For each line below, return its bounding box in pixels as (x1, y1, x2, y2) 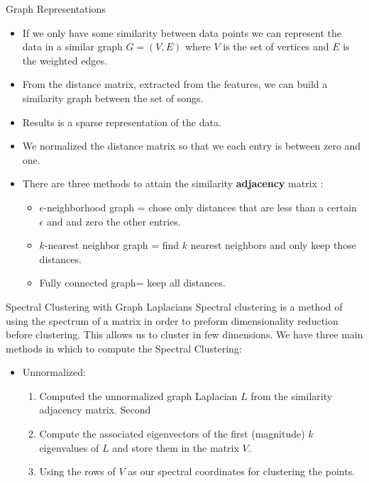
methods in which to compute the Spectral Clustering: (6, 340, 242, 355)
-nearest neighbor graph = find (44, 238, 180, 252)
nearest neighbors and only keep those (190, 238, 356, 252)
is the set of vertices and (223, 39, 329, 54)
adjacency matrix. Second (39, 402, 151, 417)
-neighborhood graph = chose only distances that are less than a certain (43, 199, 357, 214)
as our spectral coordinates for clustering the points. (128, 464, 356, 479)
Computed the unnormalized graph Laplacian (39, 388, 238, 403)
